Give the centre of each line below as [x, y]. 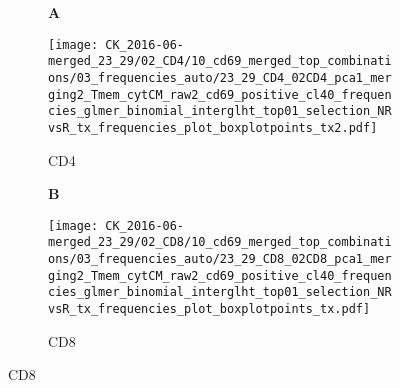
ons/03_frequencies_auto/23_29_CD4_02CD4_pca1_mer [220, 77]
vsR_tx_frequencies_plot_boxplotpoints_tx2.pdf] [213, 127]
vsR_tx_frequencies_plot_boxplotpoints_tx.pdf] [209, 309]
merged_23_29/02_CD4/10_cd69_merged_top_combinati [220, 61]
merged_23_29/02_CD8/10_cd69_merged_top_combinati [220, 242]
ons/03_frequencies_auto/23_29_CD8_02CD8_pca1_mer [220, 259]
